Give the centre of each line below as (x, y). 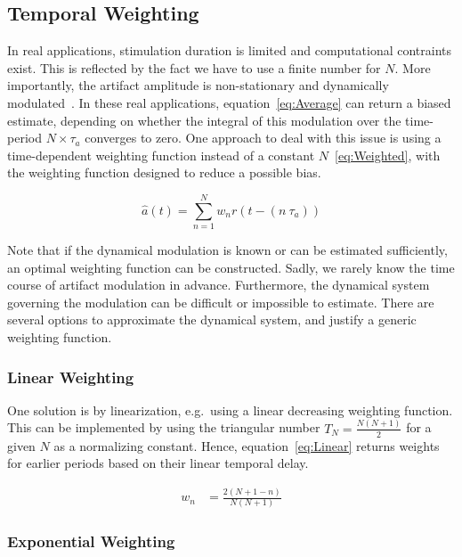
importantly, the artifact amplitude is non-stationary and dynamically (198, 85)
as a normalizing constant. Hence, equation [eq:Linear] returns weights (247, 445)
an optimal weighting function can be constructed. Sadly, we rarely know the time (231, 267)
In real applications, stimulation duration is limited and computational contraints (230, 50)
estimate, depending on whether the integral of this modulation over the (204, 120)
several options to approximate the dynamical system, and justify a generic (212, 319)
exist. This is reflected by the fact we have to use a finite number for (194, 67)
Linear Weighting (71, 377)
